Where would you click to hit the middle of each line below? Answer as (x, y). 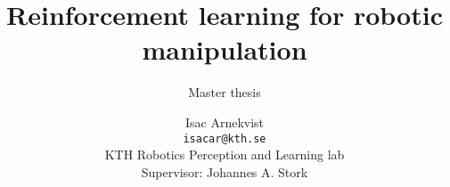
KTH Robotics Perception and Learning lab (225, 154)
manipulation (225, 49)
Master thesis (225, 92)
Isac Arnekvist (225, 122)
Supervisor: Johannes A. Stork (225, 171)
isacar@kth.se (225, 138)
